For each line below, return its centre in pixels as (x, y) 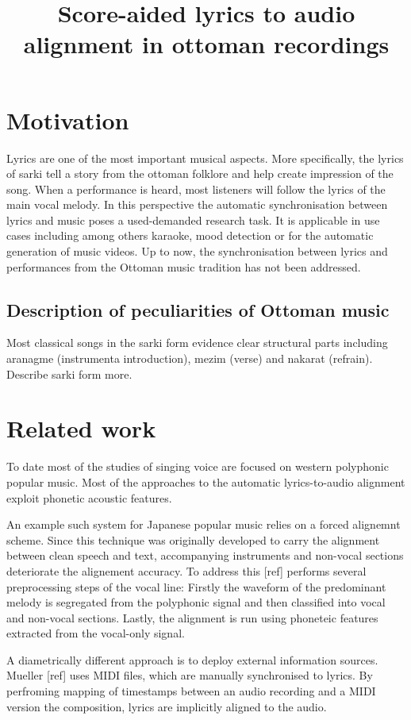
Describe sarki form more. (69, 373)
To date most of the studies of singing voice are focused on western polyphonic (198, 466)
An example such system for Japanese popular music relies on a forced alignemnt (204, 524)
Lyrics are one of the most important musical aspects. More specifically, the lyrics (205, 158)
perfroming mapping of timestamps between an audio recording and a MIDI (191, 691)
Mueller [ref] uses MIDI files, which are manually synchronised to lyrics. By (190, 675)
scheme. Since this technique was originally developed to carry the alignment (193, 539)
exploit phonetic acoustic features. (89, 497)
